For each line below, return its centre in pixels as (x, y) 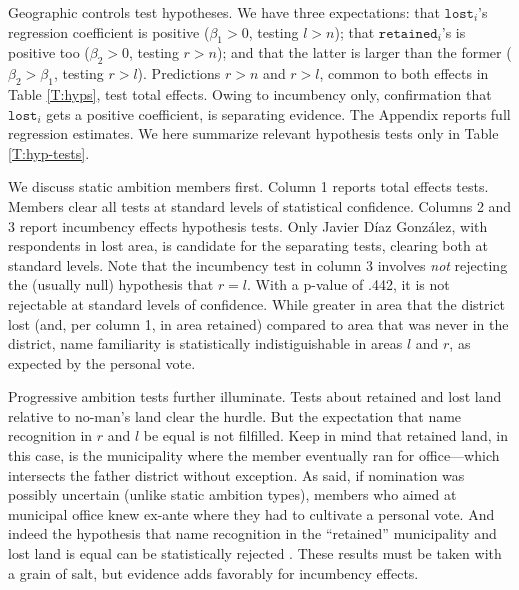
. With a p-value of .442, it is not (348, 284)
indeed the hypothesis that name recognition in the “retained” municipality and (252, 533)
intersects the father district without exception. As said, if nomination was (236, 474)
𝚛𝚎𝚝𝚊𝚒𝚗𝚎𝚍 (408, 33)
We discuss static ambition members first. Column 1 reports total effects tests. (248, 186)
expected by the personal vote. (102, 362)
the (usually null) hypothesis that (111, 284)
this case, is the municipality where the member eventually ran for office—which (254, 455)
